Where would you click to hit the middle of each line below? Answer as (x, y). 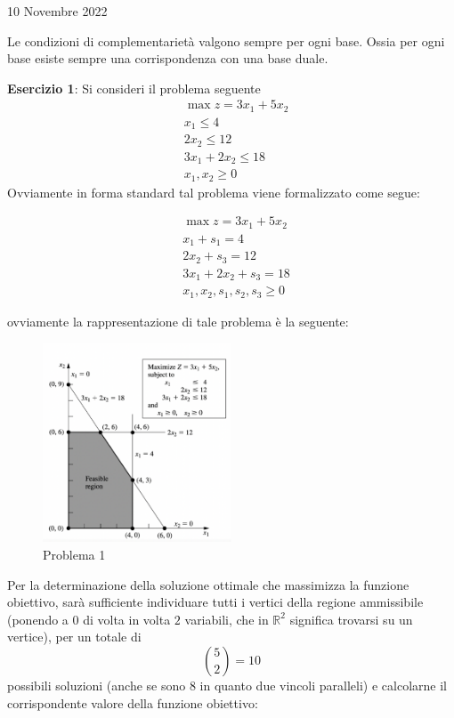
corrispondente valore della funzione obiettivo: (133, 702)
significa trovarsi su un (351, 619)
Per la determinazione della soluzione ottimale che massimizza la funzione (208, 584)
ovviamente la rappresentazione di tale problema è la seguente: (178, 321)
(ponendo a (38, 619)
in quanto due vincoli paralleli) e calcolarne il (323, 685)
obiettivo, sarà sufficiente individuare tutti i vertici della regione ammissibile (215, 602)
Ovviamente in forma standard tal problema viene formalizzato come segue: (214, 192)
